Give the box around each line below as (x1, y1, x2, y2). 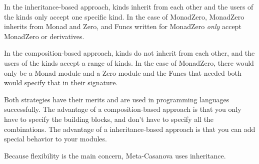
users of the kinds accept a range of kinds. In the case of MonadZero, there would (4, 57, 254, 68)
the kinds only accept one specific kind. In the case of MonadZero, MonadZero (4, 11, 244, 22)
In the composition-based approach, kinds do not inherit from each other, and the (4, 48, 255, 58)
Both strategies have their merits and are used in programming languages (4, 94, 229, 104)
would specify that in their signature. (4, 77, 118, 88)
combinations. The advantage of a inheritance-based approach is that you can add (4, 123, 255, 134)
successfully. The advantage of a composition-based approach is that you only (4, 104, 241, 114)
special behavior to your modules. (4, 133, 107, 144)
